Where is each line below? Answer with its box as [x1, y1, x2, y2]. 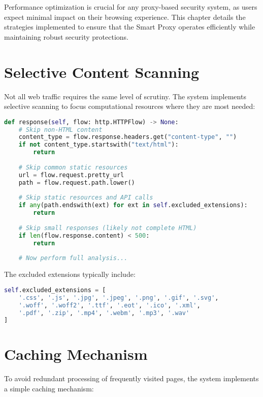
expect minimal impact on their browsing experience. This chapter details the [4, 11, 246, 22]
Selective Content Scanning [4, 61, 200, 82]
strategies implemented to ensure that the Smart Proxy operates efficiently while [4, 21, 255, 32]
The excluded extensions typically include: [4, 269, 136, 279]
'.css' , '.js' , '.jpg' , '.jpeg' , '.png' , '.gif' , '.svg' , [18, 294, 219, 301]
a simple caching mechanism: [4, 383, 94, 393]
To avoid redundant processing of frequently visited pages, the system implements [4, 373, 259, 384]
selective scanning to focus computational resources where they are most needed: [4, 101, 255, 111]
